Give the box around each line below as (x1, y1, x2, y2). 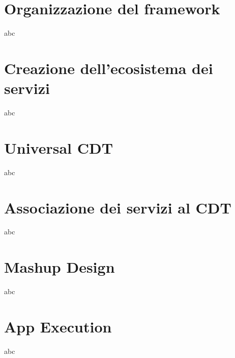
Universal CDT (4, 137, 113, 158)
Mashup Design (4, 256, 115, 277)
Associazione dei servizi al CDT (4, 197, 231, 218)
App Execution (4, 316, 112, 337)
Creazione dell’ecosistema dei (4, 57, 213, 78)
